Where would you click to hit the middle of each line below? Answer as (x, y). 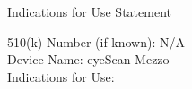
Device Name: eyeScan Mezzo (88, 59)
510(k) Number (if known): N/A (96, 41)
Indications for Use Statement (89, 12)
